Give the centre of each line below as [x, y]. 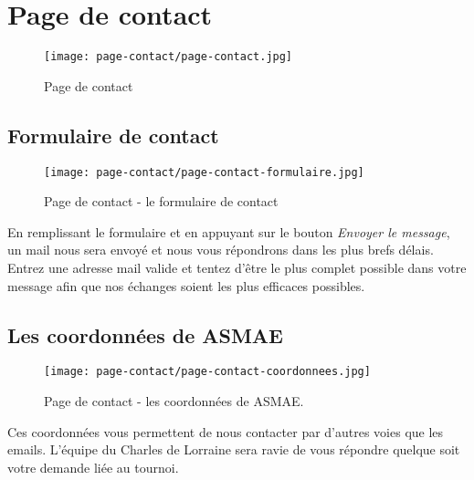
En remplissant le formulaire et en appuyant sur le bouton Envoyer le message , [229, 231]
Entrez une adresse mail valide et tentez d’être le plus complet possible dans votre [237, 268]
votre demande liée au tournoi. [93, 467]
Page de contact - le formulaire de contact [161, 201]
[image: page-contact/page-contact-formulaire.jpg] [204, 172]
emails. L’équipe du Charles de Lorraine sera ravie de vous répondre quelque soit [234, 449]
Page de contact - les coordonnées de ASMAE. [174, 401]
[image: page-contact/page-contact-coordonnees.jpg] [207, 372]
